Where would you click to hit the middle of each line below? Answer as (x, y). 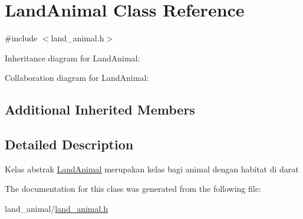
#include (21, 38)
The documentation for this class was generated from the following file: (133, 189)
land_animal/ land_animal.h (57, 209)
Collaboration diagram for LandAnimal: (77, 78)
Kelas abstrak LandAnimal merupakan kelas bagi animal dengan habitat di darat (152, 169)
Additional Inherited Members (100, 109)
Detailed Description (69, 144)
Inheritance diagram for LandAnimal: (73, 58)
